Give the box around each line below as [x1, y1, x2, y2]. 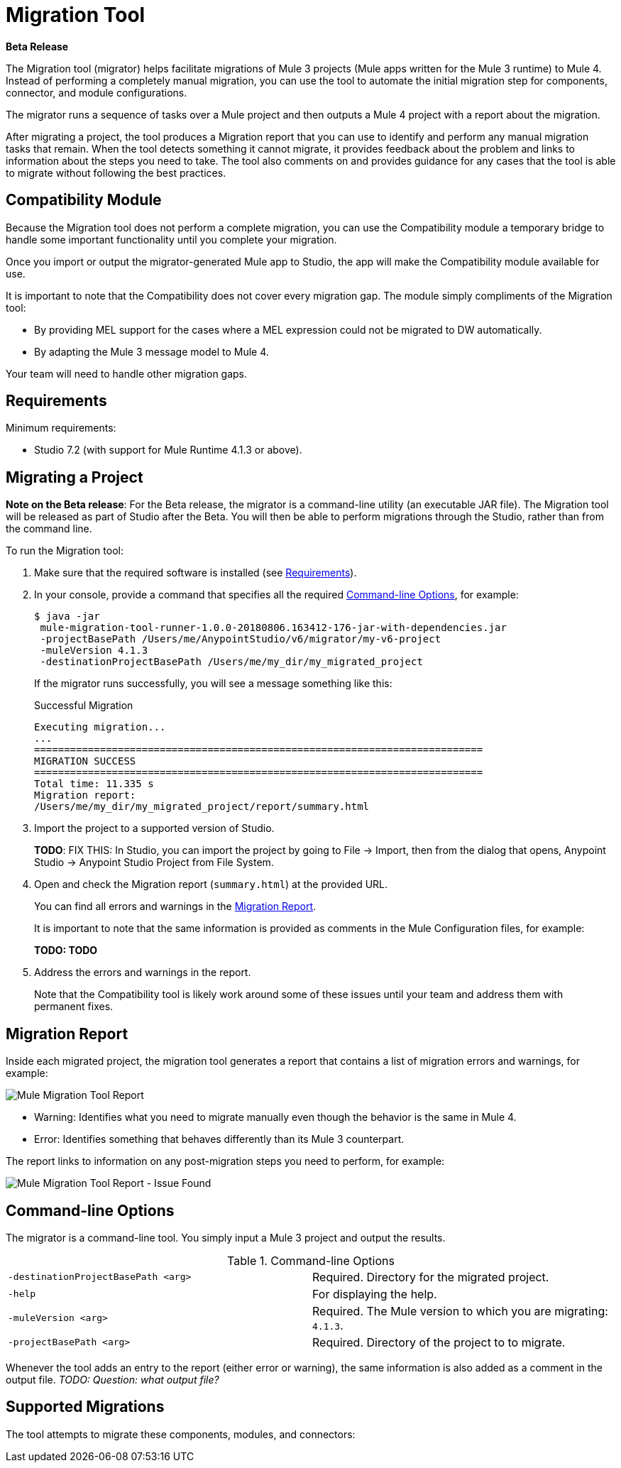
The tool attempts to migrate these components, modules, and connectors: [6, 1428, 356, 1440]
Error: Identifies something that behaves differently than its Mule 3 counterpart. [34, 1133, 405, 1146]
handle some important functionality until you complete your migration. [6, 233, 337, 246]
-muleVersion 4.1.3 [40, 645, 148, 657]
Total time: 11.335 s [34, 778, 154, 790]
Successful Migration [34, 699, 133, 712]
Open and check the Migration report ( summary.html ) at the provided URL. [34, 878, 388, 891]
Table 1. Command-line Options [227, 1253, 395, 1268]
